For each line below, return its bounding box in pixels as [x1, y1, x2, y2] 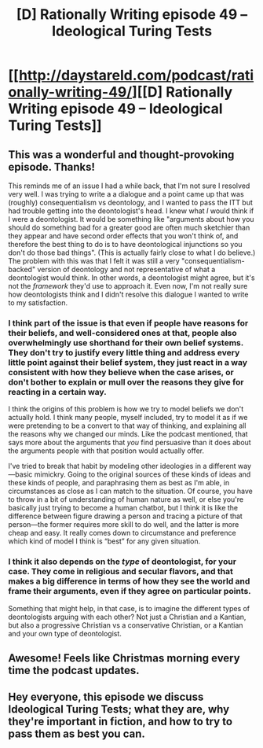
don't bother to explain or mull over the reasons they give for [8, 376, 244, 387]
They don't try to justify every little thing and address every [8, 347, 240, 358]
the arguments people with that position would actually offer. [8, 446, 204, 455]
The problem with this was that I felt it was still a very [8, 256, 181, 265]
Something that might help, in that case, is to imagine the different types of [8, 603, 250, 613]
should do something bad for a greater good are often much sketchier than [8, 223, 250, 232]
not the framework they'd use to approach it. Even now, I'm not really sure [8, 282, 248, 290]
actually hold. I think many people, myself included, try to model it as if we [8, 413, 248, 422]
